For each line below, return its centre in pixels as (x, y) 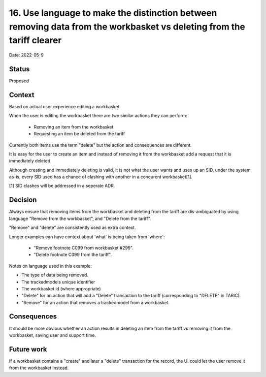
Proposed (19, 81)
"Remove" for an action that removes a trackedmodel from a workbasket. (96, 302)
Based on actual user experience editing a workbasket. (65, 106)
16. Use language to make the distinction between (113, 13)
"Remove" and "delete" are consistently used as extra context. (72, 228)
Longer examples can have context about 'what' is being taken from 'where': (87, 237)
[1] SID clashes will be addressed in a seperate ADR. (62, 186)
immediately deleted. (30, 161)
